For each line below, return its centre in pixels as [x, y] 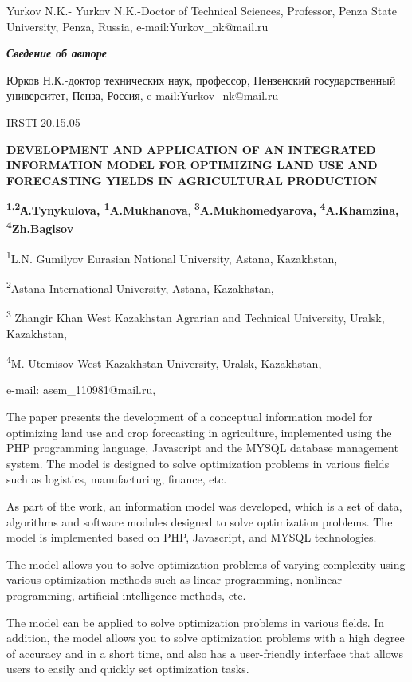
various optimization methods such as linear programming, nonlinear [174, 580]
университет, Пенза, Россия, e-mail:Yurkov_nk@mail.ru [143, 95]
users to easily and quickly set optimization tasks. [128, 669]
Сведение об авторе [57, 53]
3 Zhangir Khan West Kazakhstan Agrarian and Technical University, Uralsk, [196, 316]
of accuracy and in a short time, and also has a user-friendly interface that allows [205, 653]
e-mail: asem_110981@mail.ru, [81, 390]
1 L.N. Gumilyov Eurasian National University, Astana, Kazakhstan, [172, 257]
